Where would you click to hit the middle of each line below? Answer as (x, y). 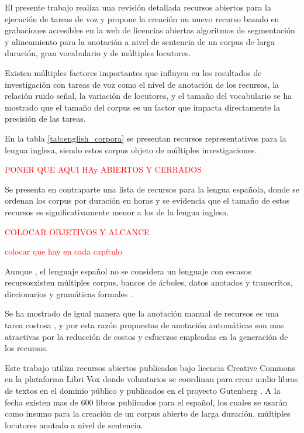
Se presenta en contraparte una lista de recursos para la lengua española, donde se (152, 189)
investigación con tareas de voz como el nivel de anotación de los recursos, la (142, 84)
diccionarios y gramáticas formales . (69, 293)
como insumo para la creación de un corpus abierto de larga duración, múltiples (148, 413)
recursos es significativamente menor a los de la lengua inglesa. (117, 212)
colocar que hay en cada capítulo (63, 251)
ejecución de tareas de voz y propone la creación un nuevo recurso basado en (142, 18)
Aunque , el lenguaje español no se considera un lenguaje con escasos (128, 271)
